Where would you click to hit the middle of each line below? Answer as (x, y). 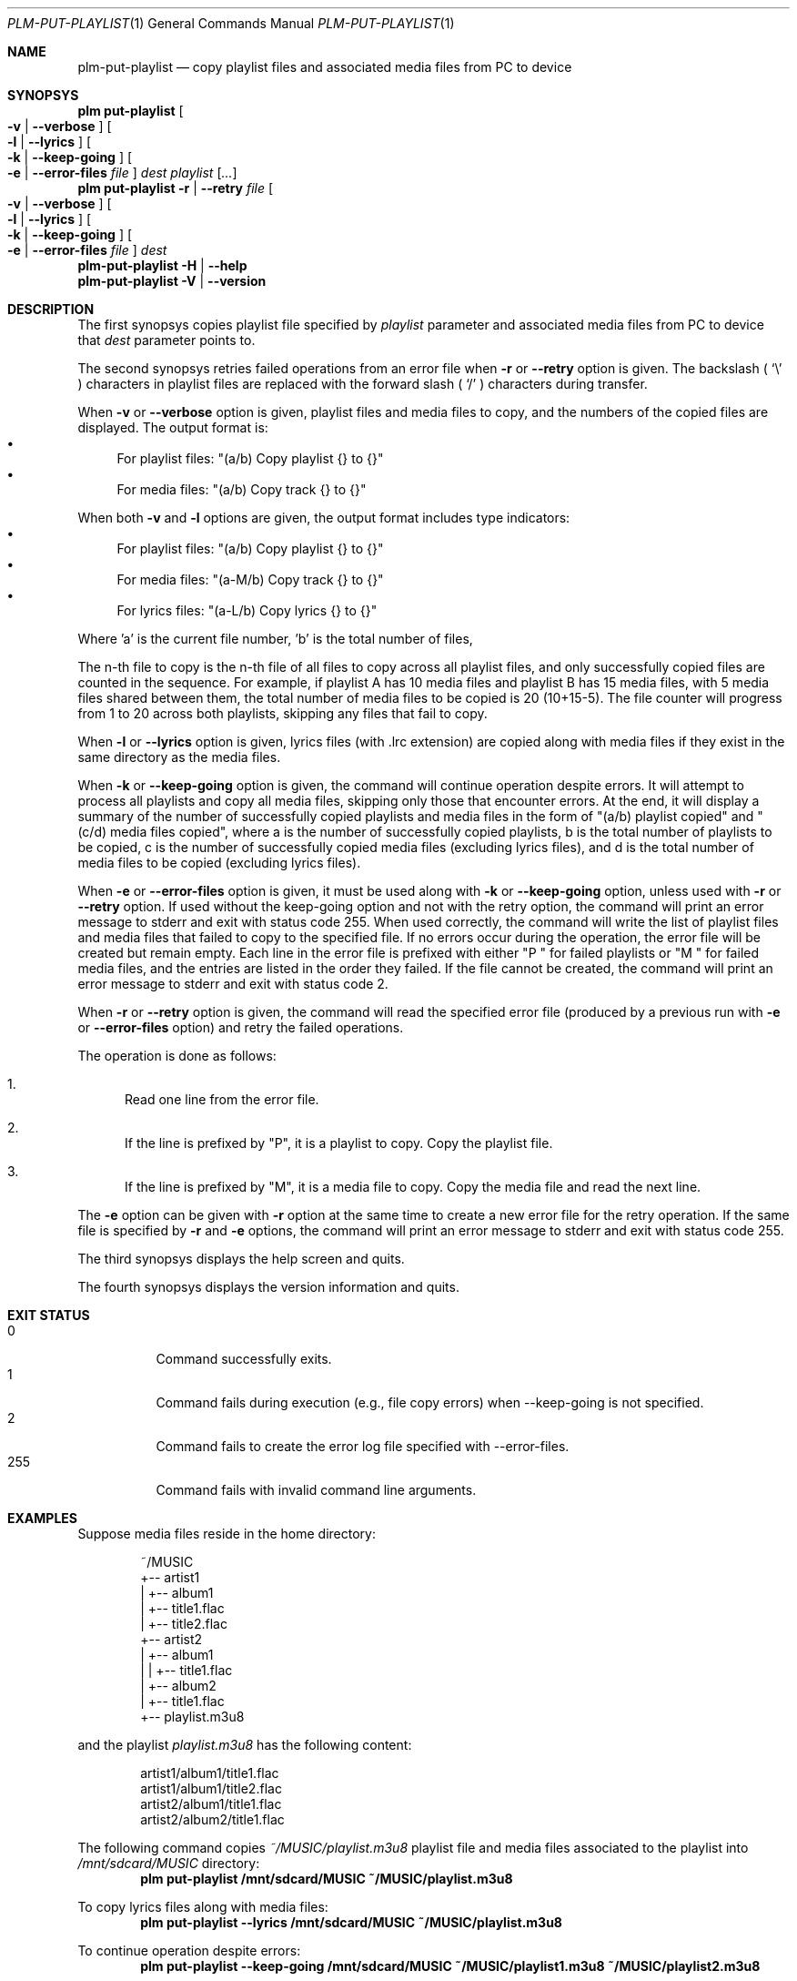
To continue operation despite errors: (189, 1951)
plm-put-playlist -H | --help (162, 265)
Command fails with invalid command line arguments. (316, 1490)
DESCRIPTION (51, 309)
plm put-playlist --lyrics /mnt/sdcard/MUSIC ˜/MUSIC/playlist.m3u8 (351, 1922)
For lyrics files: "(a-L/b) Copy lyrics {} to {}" (247, 610)
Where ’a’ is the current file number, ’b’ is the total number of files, (275, 639)
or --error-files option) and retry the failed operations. (241, 1027)
